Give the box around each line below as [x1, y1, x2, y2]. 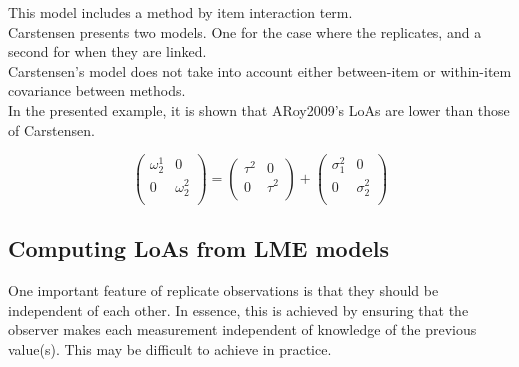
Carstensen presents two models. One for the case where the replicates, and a [8, 21, 482, 42]
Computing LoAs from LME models [8, 233, 390, 264]
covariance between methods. [8, 80, 186, 101]
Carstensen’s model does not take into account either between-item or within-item [8, 60, 512, 81]
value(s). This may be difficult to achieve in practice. [8, 338, 332, 359]
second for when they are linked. [8, 41, 207, 62]
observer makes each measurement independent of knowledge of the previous [8, 319, 477, 340]
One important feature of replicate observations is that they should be [8, 279, 439, 300]
